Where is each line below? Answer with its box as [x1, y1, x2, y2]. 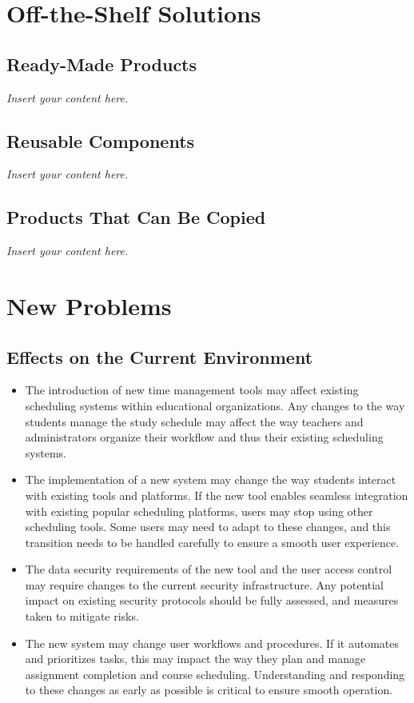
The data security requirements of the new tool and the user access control [25, 561, 392, 577]
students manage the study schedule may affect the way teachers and [25, 413, 364, 429]
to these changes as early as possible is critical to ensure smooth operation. [25, 681, 393, 698]
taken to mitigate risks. [25, 608, 139, 625]
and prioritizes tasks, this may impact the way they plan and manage [25, 650, 366, 667]
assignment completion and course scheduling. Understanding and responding [25, 665, 405, 682]
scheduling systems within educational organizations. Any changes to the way [25, 397, 405, 413]
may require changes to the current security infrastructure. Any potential [25, 576, 384, 593]
